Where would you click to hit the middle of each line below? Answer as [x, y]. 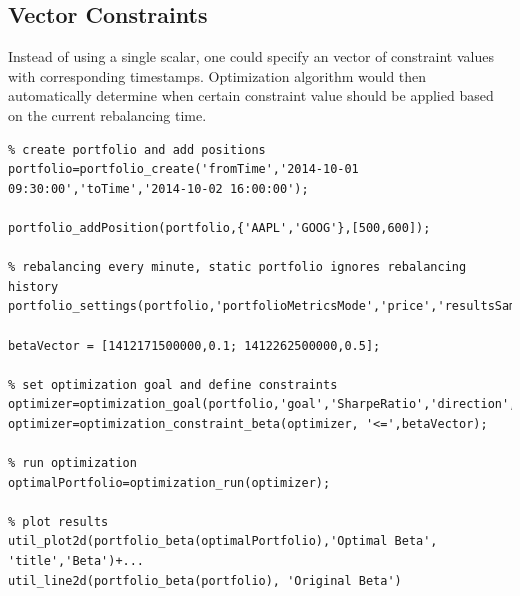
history [33, 286]
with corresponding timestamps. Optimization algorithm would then [217, 75]
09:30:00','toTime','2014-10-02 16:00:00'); [158, 188]
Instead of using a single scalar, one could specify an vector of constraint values [251, 56]
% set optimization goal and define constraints [173, 384]
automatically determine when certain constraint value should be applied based [251, 95]
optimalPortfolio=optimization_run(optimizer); [169, 482]
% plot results [58, 521]
